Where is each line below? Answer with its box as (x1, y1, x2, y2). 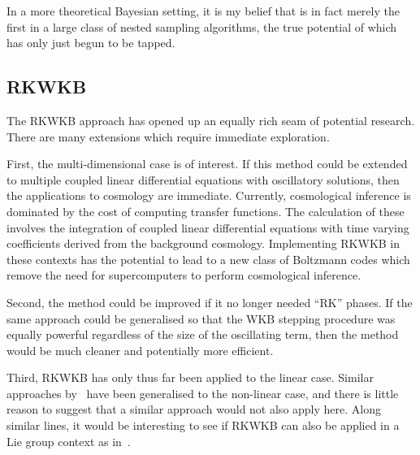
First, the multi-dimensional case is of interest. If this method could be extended (6, 155, 408, 172)
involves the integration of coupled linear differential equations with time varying (6, 219, 409, 236)
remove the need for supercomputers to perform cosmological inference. (6, 266, 362, 284)
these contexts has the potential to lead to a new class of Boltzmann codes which (6, 250, 410, 267)
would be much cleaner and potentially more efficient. (6, 341, 274, 358)
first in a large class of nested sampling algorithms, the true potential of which (6, 18, 397, 35)
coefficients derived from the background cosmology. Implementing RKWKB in (6, 235, 401, 252)
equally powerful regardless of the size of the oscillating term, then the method (6, 326, 399, 343)
